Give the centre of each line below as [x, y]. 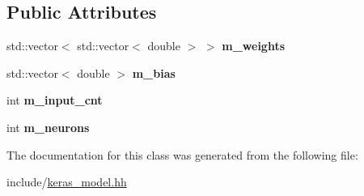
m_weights [254, 46]
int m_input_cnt [55, 100]
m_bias [154, 72]
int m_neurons [48, 127]
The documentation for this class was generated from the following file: [182, 154]
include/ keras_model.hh [67, 182]
